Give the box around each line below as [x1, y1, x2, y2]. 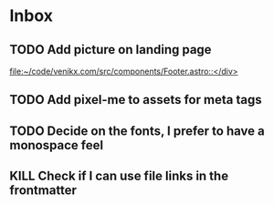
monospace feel [9, 138, 103, 153]
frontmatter [9, 183, 78, 199]
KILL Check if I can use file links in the [9, 168, 229, 184]
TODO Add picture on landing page [9, 42, 212, 57]
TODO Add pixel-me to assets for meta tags [9, 92, 262, 107]
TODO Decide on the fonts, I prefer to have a [9, 123, 265, 138]
